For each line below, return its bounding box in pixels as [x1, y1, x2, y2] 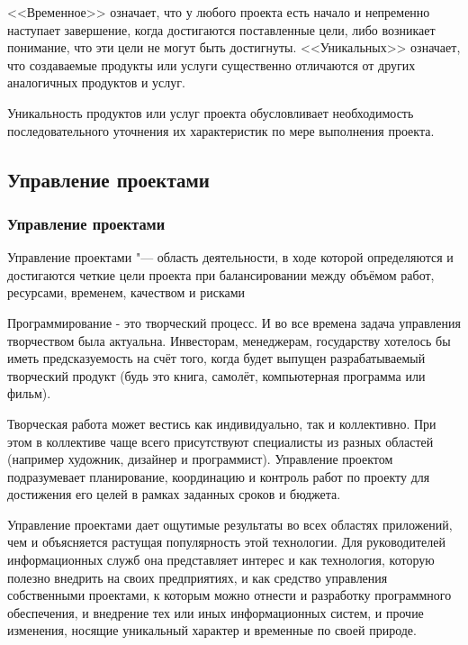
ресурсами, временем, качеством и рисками [7, 283, 246, 302]
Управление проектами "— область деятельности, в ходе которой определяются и [7, 248, 454, 267]
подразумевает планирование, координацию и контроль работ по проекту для [7, 467, 430, 486]
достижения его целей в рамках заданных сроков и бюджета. [7, 485, 341, 504]
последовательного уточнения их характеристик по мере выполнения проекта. [7, 121, 435, 140]
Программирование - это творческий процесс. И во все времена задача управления [7, 313, 461, 332]
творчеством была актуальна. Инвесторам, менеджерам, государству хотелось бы [7, 331, 451, 350]
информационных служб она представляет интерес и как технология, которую [7, 550, 435, 569]
